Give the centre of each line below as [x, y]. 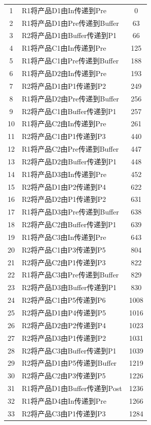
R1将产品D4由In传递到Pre [64, 400]
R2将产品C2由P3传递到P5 [64, 376]
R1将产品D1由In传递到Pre [64, 10]
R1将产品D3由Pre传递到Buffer [70, 212]
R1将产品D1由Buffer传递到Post [72, 388]
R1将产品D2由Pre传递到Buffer [70, 98]
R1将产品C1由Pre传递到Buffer [70, 61]
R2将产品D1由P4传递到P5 [64, 312]
